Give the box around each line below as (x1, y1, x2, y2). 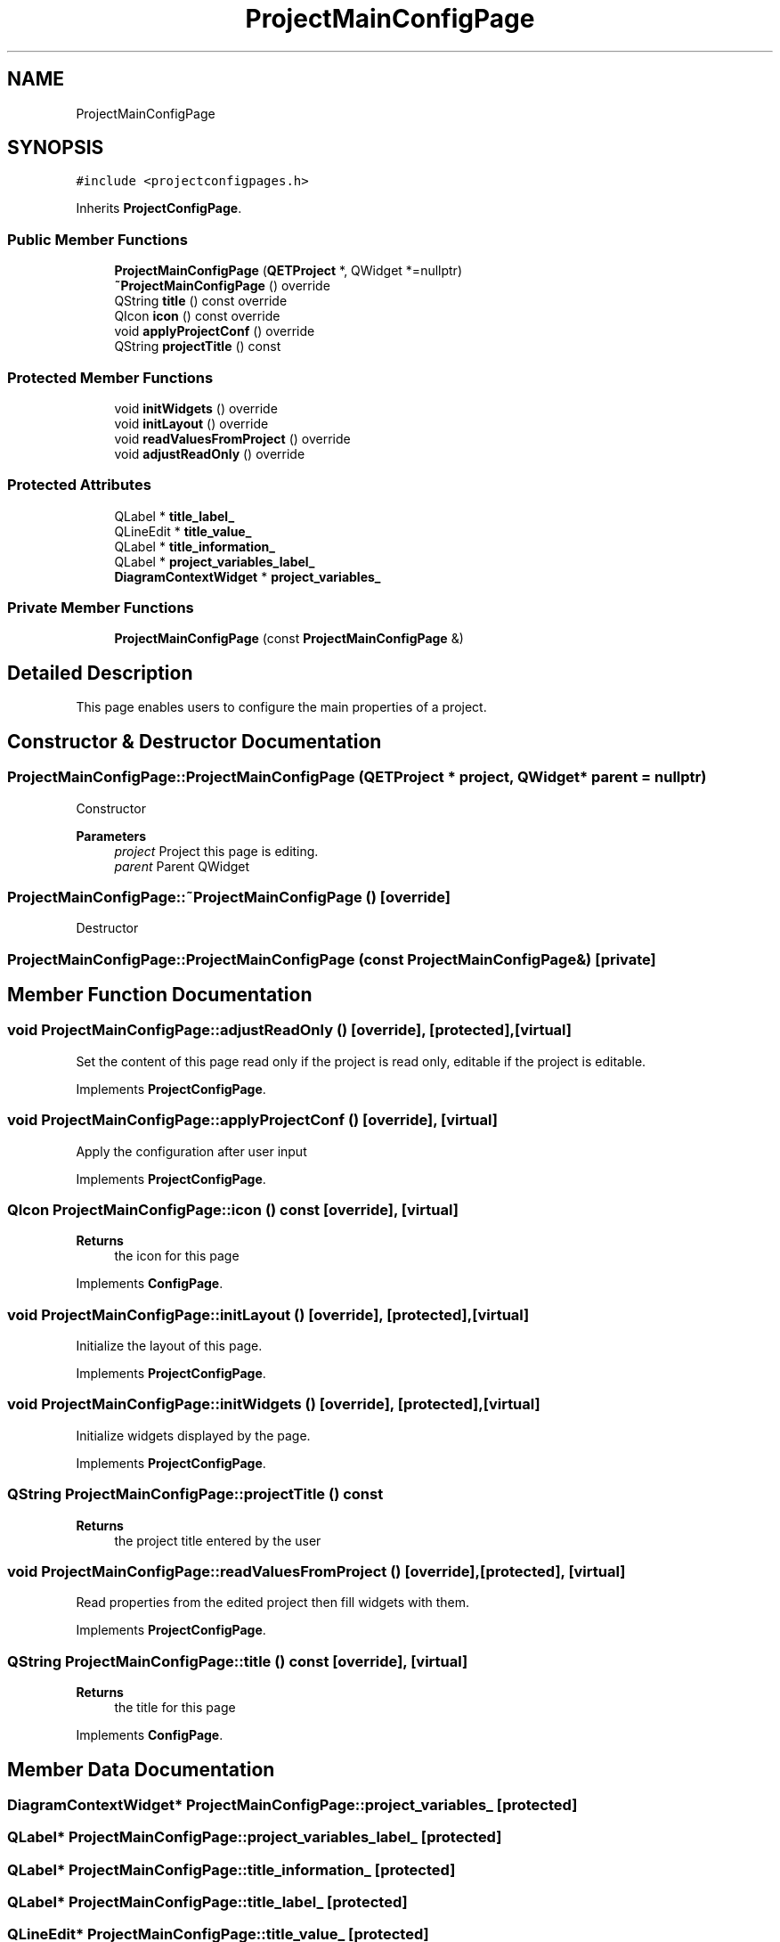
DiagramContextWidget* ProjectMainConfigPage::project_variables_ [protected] (7, 1795, 578, 1814)
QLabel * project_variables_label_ (114, 553, 315, 569)
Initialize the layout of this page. (76, 1338, 263, 1354)
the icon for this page (114, 1248, 240, 1264)
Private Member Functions (7, 599, 194, 617)
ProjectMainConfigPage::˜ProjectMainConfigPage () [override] (7, 887, 451, 906)
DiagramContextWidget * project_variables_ (114, 568, 381, 584)
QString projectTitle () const (114, 339, 281, 355)
